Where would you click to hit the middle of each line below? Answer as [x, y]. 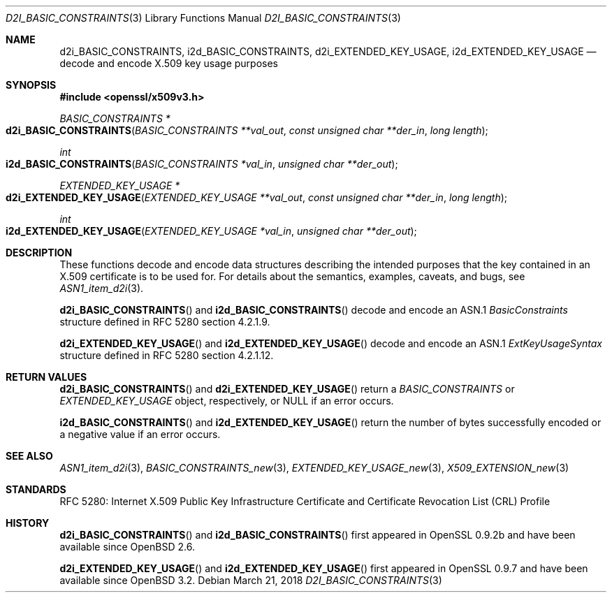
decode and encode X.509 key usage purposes [169, 63]
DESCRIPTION [39, 253]
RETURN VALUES [46, 377]
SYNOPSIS [31, 85]
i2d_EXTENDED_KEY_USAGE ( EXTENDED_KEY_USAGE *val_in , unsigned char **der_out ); [211, 231]
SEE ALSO [29, 456]
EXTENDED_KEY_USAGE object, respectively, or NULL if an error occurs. [227, 401]
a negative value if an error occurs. [140, 434]
